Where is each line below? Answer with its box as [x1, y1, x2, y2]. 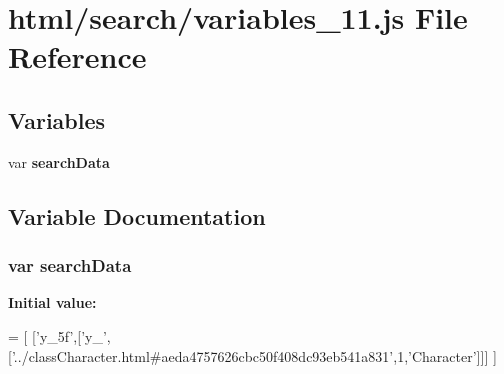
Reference [8, 36, 147, 77]
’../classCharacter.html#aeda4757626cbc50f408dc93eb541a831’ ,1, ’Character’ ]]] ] [11, 345, 497, 366]
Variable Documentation [8, 200, 266, 231]
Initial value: [8, 292, 97, 313]
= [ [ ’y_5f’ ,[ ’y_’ [8, 325, 107, 346]
